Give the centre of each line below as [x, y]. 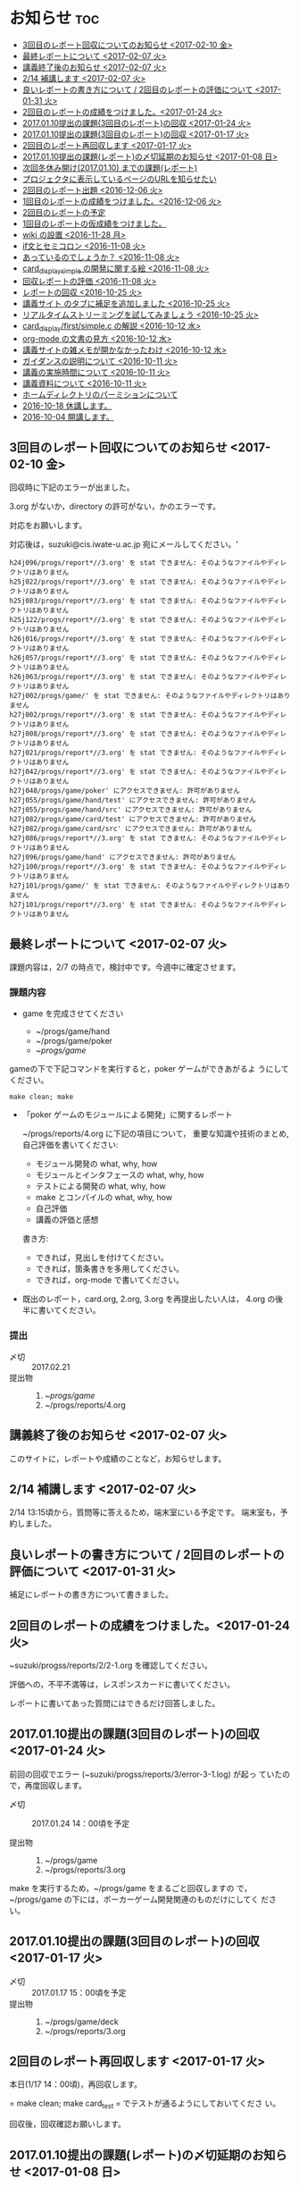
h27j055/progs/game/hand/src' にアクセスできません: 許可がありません [131, 810]
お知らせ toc [54, 18]
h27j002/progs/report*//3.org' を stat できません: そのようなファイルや [138, 715]
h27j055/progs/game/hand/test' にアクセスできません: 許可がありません [133, 801]
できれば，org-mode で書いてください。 [110, 1280]
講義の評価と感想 [67, 1220]
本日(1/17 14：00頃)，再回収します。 [76, 2084]
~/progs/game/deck [81, 2022]
